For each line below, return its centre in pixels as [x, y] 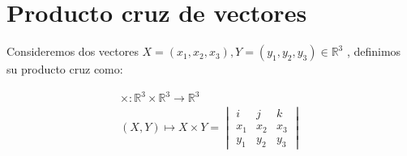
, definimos [374, 51]
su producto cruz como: [65, 69]
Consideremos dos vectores [73, 51]
